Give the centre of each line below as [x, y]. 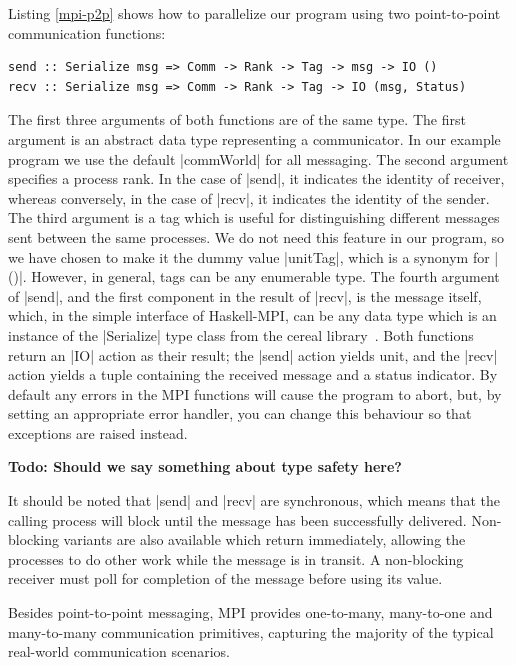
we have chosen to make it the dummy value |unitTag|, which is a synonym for [249, 256]
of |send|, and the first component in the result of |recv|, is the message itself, [245, 295]
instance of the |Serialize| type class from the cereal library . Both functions [241, 334]
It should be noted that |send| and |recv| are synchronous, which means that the [254, 500]
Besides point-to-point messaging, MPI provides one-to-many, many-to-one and [250, 612]
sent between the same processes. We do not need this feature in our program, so [256, 236]
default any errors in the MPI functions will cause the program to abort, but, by [255, 393]
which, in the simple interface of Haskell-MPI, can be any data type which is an [252, 315]
